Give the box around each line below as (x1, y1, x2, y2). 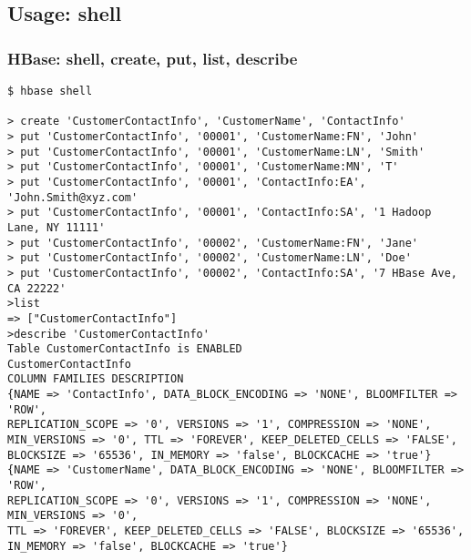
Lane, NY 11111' (7, 220, 106, 234)
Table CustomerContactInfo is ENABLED (7, 342, 242, 356)
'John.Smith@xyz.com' (7, 190, 138, 204)
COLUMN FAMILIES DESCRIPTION (7, 372, 184, 386)
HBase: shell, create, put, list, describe (7, 46, 298, 69)
